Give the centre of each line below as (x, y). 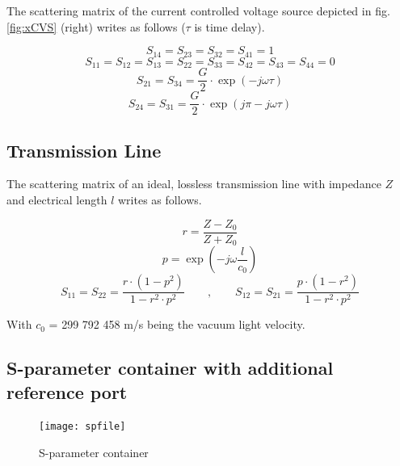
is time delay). (229, 26)
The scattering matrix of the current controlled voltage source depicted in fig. (198, 10)
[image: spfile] (82, 427)
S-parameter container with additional (170, 368)
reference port (67, 391)
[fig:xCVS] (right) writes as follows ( (96, 26)
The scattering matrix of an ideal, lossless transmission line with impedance (194, 184)
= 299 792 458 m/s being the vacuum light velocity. (177, 324)
